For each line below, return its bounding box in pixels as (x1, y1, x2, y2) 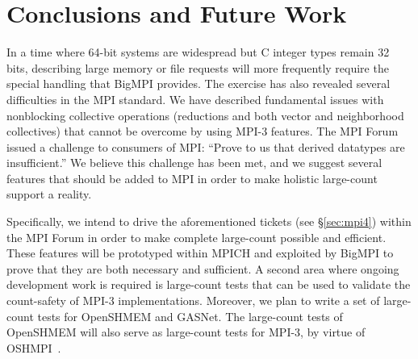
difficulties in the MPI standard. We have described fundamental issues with (6, 90, 384, 107)
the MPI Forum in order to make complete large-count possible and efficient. (6, 228, 387, 245)
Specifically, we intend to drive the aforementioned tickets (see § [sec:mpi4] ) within (6, 213, 412, 230)
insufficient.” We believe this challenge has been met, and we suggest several (6, 154, 382, 171)
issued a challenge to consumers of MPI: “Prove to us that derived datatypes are (6, 138, 405, 155)
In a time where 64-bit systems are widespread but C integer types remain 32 (6, 44, 390, 61)
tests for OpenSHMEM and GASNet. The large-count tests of (37, 307, 343, 324)
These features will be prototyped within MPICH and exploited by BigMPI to (6, 244, 394, 261)
